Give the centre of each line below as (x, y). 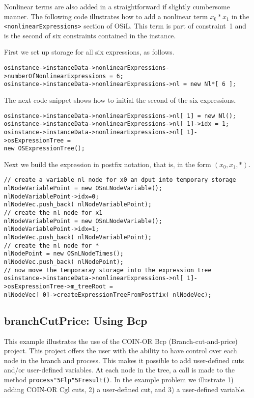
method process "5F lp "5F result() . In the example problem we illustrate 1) (119, 379)
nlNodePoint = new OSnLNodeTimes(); (64, 254)
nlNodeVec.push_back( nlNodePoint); (64, 262)
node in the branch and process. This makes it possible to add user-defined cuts (124, 360)
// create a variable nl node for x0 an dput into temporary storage (120, 180)
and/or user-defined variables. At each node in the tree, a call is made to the (119, 370)
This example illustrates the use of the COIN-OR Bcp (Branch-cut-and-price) (121, 341)
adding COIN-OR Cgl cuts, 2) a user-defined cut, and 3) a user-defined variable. (125, 389)
